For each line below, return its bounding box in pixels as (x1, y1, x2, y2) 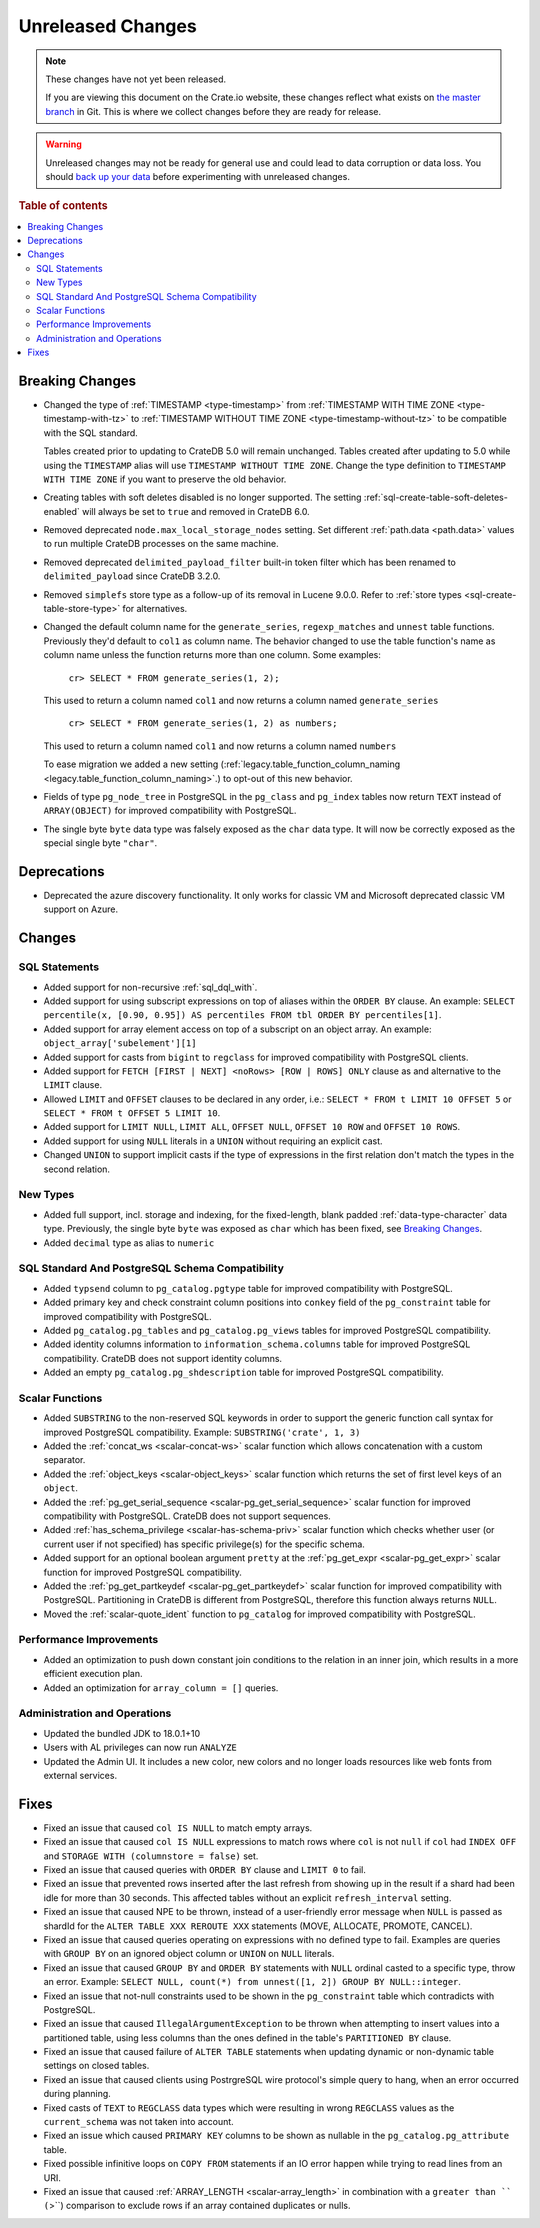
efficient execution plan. (43, 1668, 144, 1680)
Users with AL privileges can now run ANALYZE (43, 1741, 237, 1754)
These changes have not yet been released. (45, 73, 227, 85)
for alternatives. (122, 603, 188, 615)
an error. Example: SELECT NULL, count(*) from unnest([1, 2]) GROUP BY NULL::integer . (43, 1976, 462, 1988)
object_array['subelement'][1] (43, 1038, 197, 1049)
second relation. (43, 1163, 110, 1175)
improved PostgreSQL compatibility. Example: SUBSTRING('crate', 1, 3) (43, 1426, 361, 1438)
